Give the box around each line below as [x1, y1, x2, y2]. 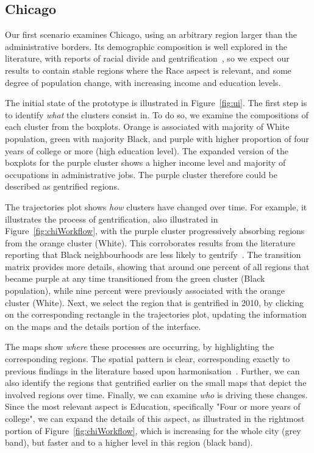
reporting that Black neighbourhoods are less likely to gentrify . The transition [5, 248, 301, 261]
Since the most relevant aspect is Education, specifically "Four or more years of [5, 400, 301, 413]
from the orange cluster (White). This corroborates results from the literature [5, 236, 295, 249]
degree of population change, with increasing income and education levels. [5, 76, 281, 88]
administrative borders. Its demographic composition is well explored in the [5, 40, 287, 52]
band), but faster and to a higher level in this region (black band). [5, 436, 253, 449]
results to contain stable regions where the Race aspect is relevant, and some [5, 63, 291, 76]
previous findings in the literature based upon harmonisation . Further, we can [5, 364, 300, 377]
